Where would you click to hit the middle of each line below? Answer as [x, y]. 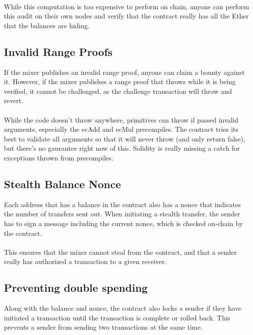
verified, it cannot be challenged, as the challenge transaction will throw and [118, 91]
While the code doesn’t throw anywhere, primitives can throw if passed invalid [121, 119]
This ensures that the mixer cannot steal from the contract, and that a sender [120, 252]
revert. [14, 100]
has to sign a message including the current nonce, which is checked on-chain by [124, 223]
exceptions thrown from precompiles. [59, 157]
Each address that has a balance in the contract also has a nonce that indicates [123, 204]
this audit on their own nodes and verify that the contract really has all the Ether [126, 16]
